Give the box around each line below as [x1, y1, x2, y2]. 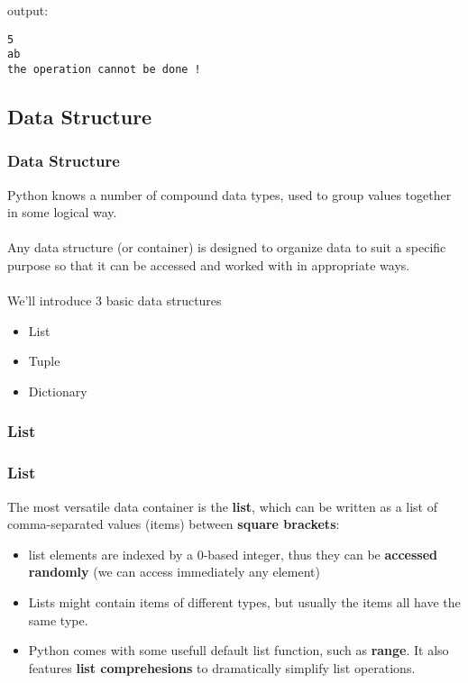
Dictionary [28, 381, 87, 400]
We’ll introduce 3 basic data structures [7, 291, 222, 310]
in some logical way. [7, 203, 117, 222]
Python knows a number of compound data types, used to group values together [7, 185, 452, 204]
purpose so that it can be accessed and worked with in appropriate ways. [7, 255, 410, 274]
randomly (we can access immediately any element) [28, 562, 320, 581]
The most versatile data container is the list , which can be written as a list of [7, 496, 438, 515]
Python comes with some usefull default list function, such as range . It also [28, 641, 449, 660]
